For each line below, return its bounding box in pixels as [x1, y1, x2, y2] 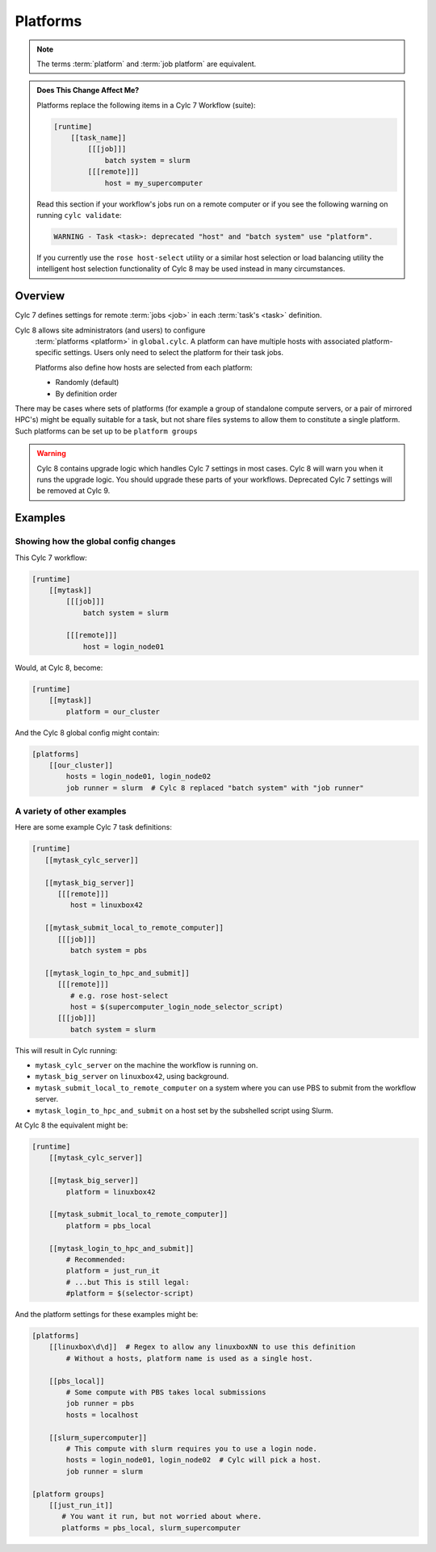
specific [35, 348, 62, 358]
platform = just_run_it [65, 1266, 161, 1275]
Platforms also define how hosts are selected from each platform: [35, 362, 254, 372]
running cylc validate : [36, 211, 122, 220]
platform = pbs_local [65, 1221, 152, 1230]
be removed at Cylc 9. [36, 486, 111, 496]
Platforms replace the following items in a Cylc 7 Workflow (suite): [36, 100, 256, 110]
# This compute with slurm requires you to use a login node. [65, 1444, 318, 1453]
